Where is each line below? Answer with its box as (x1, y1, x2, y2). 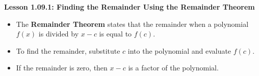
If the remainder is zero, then (16, 62, 108, 73)
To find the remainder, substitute (16, 45, 120, 56)
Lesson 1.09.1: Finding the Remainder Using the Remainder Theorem (4, 2, 255, 12)
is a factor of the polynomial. (128, 62, 219, 73)
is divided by (38, 28, 79, 39)
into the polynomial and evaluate (127, 45, 231, 56)
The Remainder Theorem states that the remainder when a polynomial (16, 18, 249, 29)
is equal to (99, 28, 132, 39)
